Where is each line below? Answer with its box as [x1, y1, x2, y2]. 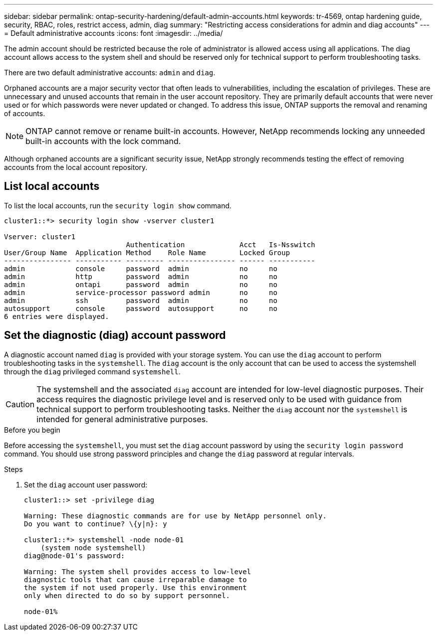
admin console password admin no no [4, 264, 277, 273]
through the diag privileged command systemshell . [4, 367, 181, 376]
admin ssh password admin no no [4, 296, 277, 305]
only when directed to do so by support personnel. [24, 591, 230, 600]
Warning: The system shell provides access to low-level [24, 567, 251, 576]
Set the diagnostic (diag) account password [4, 329, 226, 342]
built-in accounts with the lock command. [25, 136, 181, 146]
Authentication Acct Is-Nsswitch [126, 240, 315, 249]
